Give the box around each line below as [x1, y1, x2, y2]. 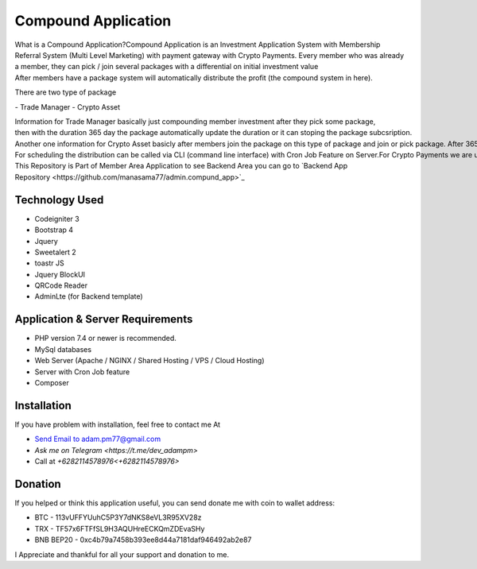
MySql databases [34, 344, 91, 354]
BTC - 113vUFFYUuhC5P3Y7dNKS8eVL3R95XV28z [34, 513, 202, 522]
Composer [34, 377, 69, 387]
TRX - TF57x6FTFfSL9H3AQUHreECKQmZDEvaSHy [34, 524, 205, 533]
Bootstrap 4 [34, 225, 74, 234]
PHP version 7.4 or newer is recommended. [34, 334, 176, 343]
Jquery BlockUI [34, 269, 86, 279]
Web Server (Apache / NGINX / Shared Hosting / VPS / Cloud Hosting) [34, 356, 266, 366]
